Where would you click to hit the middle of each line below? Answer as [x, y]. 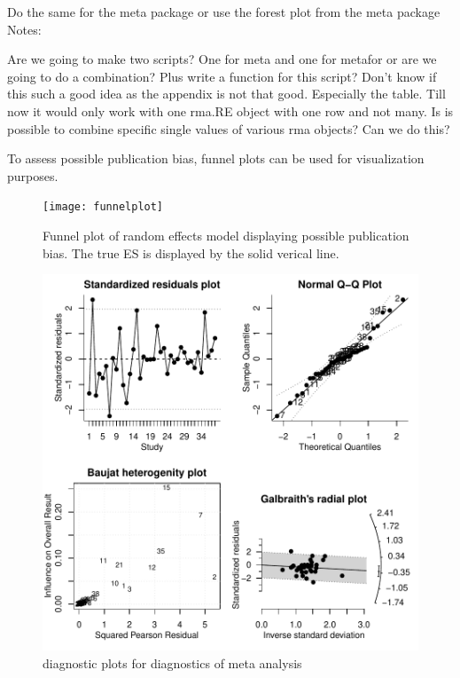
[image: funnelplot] [103, 207]
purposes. [33, 175]
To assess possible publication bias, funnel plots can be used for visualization [216, 158]
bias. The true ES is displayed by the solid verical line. [191, 252]
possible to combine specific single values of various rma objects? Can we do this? [229, 128]
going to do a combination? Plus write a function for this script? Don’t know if [222, 76]
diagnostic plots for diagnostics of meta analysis [172, 662]
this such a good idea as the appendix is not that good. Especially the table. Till [226, 94]
